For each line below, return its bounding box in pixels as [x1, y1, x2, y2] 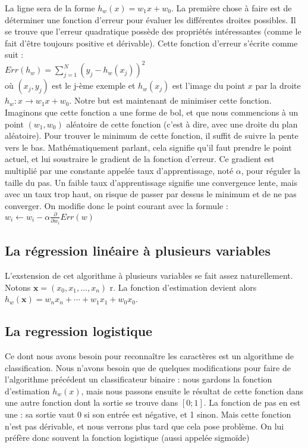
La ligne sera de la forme [5, 2, 95, 14]
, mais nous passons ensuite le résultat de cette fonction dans [81, 384, 304, 397]
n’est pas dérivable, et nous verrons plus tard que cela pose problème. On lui [5, 419, 284, 432]
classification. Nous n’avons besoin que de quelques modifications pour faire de [5, 361, 291, 374]
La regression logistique [5, 322, 153, 340]
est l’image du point [172, 79, 246, 92]
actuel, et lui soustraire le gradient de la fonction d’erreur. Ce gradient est [5, 153, 275, 165]
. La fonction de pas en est [203, 396, 301, 409]
